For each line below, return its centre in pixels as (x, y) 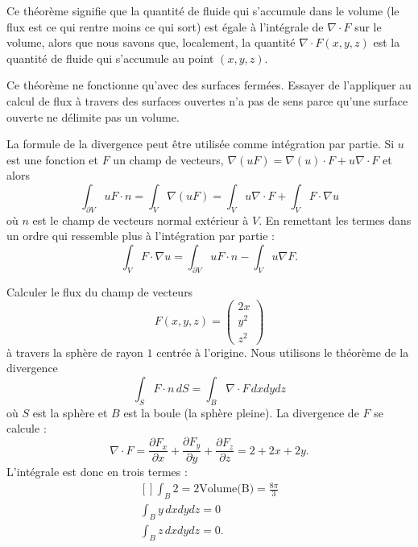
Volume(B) (227, 489)
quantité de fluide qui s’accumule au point (110, 58)
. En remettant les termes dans (335, 220)
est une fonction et (53, 159)
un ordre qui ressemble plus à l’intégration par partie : (141, 236)
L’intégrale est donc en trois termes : (97, 472)
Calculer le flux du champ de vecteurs (100, 291)
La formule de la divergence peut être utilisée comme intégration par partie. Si (201, 144)
